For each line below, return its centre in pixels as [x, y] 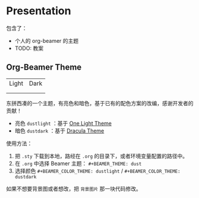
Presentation [39, 11]
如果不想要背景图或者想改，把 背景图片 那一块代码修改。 [74, 188]
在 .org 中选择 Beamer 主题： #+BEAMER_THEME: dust [78, 163]
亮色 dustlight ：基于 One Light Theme [63, 123]
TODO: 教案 [29, 48]
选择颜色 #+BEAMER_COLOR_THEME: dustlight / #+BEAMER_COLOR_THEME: [97, 171]
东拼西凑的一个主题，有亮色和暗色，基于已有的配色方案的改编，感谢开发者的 [100, 103]
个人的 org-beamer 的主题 [47, 40]
